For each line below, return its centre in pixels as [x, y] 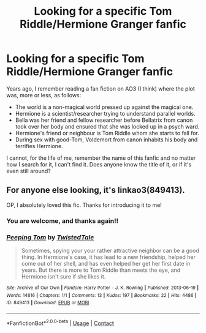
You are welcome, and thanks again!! [62, 220]
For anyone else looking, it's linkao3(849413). [96, 190]
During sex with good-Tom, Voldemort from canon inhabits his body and [106, 140]
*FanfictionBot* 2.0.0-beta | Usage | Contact [60, 323]
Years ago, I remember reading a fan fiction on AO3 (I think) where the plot [101, 88]
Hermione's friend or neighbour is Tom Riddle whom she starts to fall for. [107, 133]
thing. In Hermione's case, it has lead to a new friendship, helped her [109, 257]
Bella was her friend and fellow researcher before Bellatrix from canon [104, 120]
